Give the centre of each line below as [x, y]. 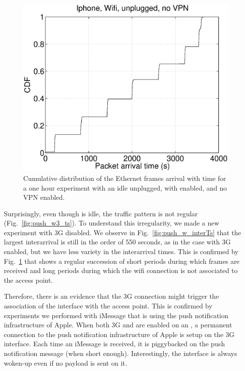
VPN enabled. [44, 197]
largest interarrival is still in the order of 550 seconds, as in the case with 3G [117, 242]
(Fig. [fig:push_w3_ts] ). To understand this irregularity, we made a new [112, 223]
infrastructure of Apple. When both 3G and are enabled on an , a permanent [118, 325]
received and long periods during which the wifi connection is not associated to [121, 270]
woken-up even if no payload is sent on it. [65, 363]
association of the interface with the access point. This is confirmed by [108, 306]
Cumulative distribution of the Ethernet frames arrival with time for [125, 178]
